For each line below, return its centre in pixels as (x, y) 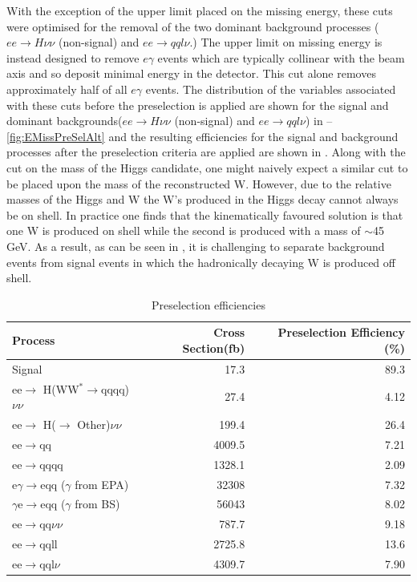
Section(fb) (214, 348)
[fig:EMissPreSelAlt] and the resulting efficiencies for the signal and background (202, 136)
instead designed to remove (73, 57)
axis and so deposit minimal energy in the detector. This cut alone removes (191, 73)
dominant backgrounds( (65, 121)
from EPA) (102, 484)
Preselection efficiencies (208, 304)
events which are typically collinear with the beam (281, 57)
